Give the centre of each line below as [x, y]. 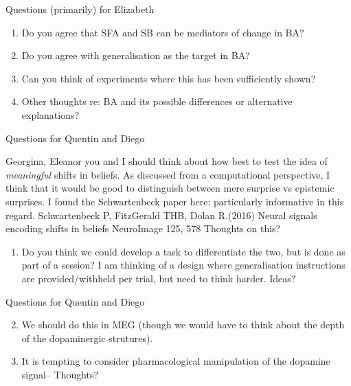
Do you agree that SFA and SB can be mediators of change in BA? [163, 32]
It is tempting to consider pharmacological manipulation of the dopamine [176, 361]
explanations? [50, 114]
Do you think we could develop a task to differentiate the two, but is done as [183, 251]
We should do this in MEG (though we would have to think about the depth [183, 325]
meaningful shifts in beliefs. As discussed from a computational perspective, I [168, 174]
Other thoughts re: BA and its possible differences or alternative [157, 101]
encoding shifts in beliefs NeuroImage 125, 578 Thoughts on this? [143, 228]
